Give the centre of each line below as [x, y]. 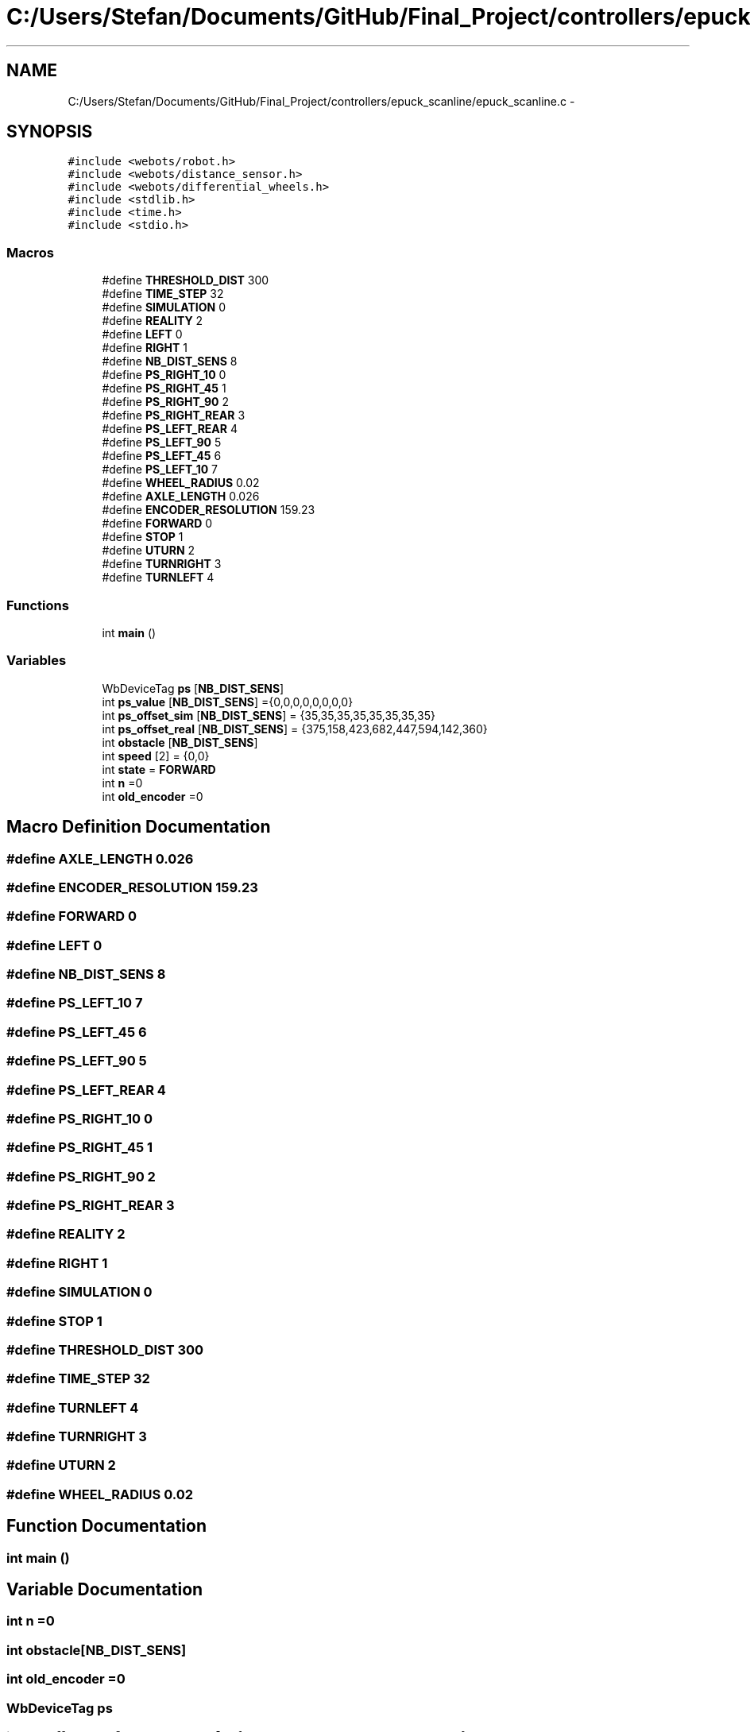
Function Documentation [106, 1526]
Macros [30, 252]
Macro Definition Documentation [139, 827]
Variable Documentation [105, 1590]
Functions [38, 605]
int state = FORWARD [159, 769]
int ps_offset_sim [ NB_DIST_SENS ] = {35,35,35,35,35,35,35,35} [269, 715]
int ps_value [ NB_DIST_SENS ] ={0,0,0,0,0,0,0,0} [228, 702]
